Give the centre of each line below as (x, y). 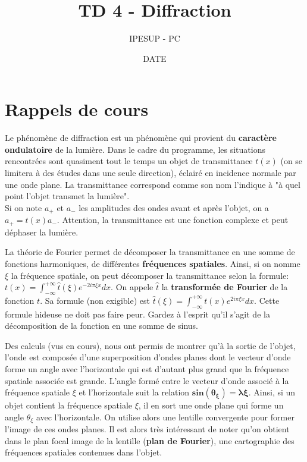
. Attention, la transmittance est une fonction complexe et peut (173, 220)
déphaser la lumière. (42, 232)
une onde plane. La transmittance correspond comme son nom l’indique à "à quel (153, 184)
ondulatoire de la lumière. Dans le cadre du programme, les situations (135, 149)
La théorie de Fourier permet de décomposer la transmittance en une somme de (150, 252)
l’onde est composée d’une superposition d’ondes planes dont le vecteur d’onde (148, 357)
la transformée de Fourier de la (225, 287)
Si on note (24, 207)
